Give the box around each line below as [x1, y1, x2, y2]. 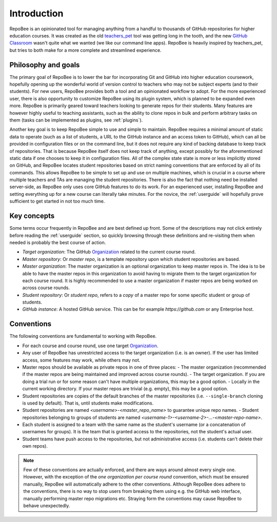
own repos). [22, 443, 48, 449]
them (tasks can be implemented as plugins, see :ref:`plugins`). [9, 117, 143, 123]
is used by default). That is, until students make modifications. [22, 400, 154, 406]
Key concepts [9, 212, 55, 220]
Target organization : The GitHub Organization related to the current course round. [22, 249, 196, 255]
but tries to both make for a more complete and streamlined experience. [9, 47, 162, 53]
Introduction [9, 8, 64, 19]
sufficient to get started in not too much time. [9, 198, 105, 205]
